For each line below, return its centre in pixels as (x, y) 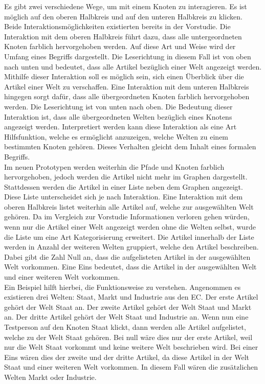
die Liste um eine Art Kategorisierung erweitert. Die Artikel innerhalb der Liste (129, 236)
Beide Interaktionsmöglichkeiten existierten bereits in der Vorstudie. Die (117, 26)
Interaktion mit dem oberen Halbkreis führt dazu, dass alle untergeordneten (123, 36)
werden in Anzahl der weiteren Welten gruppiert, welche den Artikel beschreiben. (131, 247)
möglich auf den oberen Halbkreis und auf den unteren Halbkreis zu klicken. (123, 16)
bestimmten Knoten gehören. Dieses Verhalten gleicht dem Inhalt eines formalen (130, 146)
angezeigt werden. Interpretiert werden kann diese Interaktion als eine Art (120, 127)
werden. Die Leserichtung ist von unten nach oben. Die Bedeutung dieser (118, 106)
